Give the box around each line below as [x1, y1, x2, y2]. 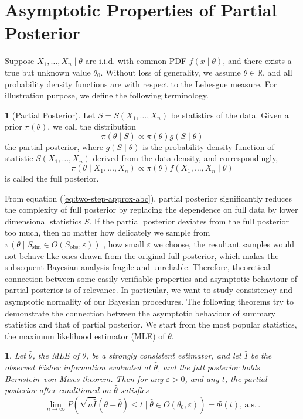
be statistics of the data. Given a [171, 108, 289, 121]
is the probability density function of [142, 140, 274, 152]
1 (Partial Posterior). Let [5, 108, 96, 121]
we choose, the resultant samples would [153, 238, 294, 250]
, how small [103, 238, 144, 250]
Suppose [5, 54, 35, 67]
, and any [185, 372, 219, 384]
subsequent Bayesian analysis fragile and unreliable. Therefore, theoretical [5, 261, 271, 273]
